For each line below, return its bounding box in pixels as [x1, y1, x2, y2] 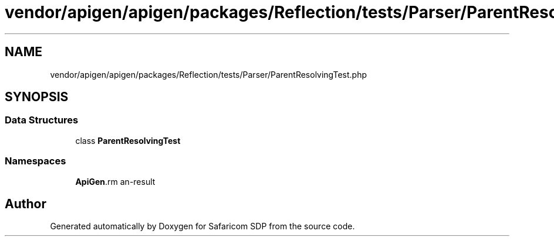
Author [5, 196, 46, 211]
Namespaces [5, 155, 66, 167]
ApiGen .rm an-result [75, 176, 156, 187]
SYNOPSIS [5, 89, 69, 105]
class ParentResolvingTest [75, 135, 181, 146]
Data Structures [5, 114, 79, 126]
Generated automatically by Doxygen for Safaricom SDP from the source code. [50, 221, 355, 232]
